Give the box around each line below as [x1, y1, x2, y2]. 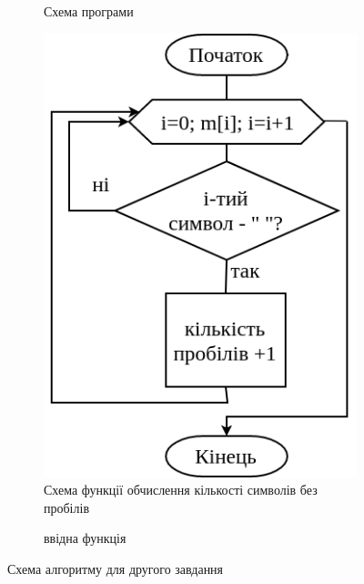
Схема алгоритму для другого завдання [7, 558, 224, 578]
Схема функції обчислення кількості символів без [44, 480, 318, 499]
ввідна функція [44, 528, 126, 548]
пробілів [44, 497, 89, 517]
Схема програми [44, 2, 134, 20]
